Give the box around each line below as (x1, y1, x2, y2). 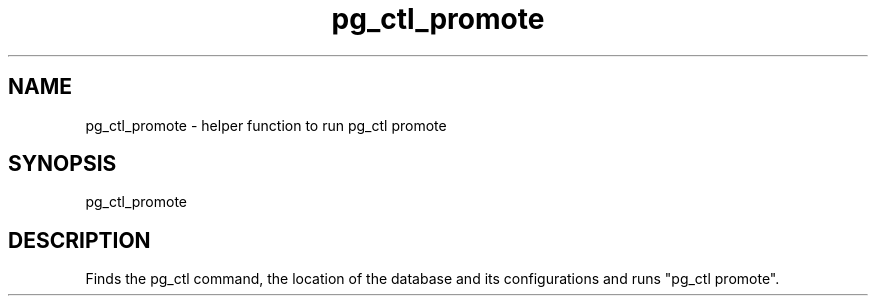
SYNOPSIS (8, 151, 117, 177)
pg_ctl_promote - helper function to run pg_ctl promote (85, 116, 447, 134)
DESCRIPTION (8, 227, 151, 253)
